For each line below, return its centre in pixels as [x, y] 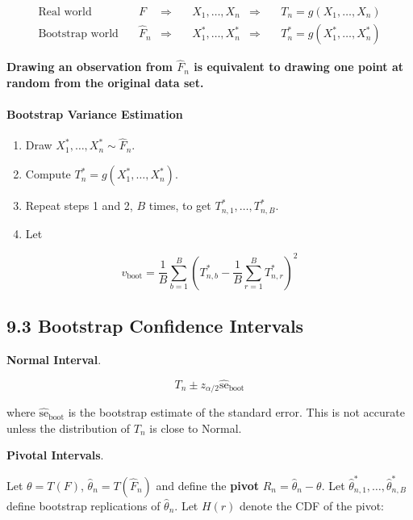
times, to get [180, 205]
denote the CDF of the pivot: [312, 505]
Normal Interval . [54, 359]
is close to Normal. [196, 428]
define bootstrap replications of [83, 505]
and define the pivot [208, 485]
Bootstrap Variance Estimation [95, 114]
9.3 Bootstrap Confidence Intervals [155, 326]
